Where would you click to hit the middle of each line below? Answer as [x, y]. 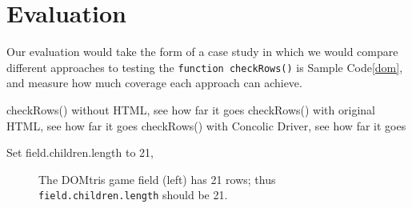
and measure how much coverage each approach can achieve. [154, 83]
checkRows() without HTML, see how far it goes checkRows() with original [191, 109]
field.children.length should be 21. [133, 195]
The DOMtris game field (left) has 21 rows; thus [157, 179]
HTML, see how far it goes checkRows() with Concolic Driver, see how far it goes [206, 125]
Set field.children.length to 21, [80, 152]
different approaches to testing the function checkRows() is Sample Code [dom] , [205, 67]
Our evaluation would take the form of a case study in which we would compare [202, 52]
